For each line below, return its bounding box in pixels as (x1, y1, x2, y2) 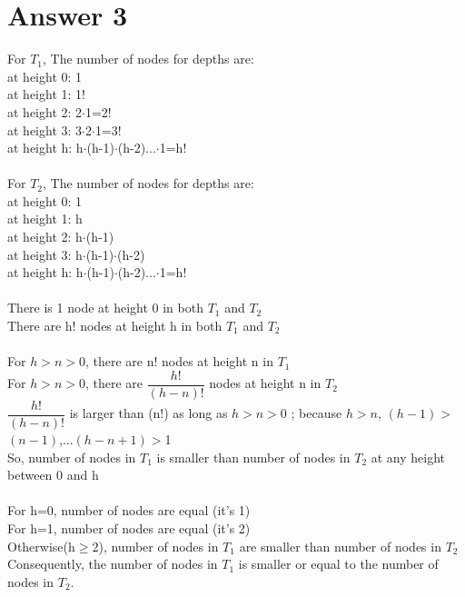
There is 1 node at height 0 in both (7, 298, 203, 317)
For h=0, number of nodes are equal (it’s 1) (7, 501, 251, 520)
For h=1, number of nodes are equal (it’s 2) (7, 518, 251, 537)
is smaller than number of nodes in (156, 447, 351, 466)
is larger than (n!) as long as (69, 403, 228, 423)
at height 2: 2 (7, 102, 83, 121)
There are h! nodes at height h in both (7, 316, 223, 335)
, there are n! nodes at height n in (84, 352, 273, 371)
